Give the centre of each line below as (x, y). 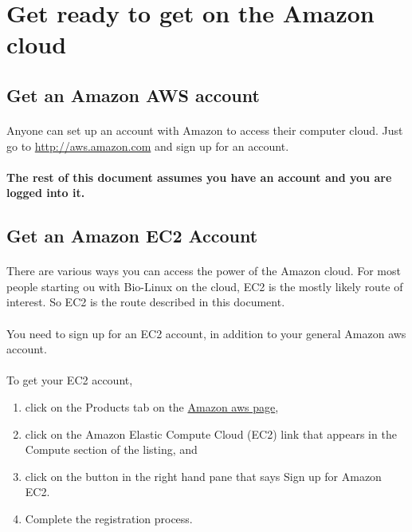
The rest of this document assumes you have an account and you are (199, 177)
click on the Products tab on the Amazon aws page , (152, 407)
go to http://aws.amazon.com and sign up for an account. (148, 146)
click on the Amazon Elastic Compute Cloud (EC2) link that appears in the (211, 433)
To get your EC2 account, (70, 380)
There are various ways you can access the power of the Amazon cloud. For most (204, 271)
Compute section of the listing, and (111, 449)
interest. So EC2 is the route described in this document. (146, 302)
